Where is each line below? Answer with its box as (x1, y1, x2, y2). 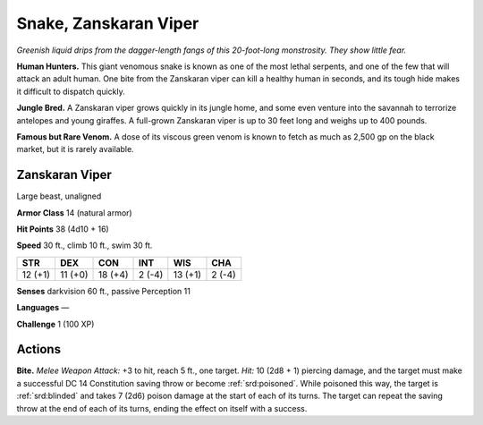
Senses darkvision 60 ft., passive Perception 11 (16, 285, 191, 296)
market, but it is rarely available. (16, 144, 134, 155)
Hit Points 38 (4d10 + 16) (16, 224, 109, 234)
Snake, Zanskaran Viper (16, 13, 199, 33)
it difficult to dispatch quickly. (16, 86, 125, 97)
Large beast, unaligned (16, 191, 102, 201)
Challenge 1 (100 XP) (16, 319, 95, 329)
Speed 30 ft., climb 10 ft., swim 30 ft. (16, 240, 153, 251)
